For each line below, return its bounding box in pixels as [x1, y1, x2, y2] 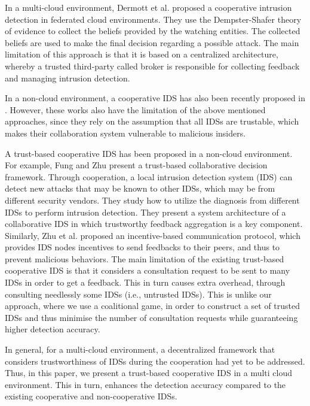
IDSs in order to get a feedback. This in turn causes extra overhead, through [5, 276, 286, 289]
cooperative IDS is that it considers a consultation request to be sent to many [5, 264, 290, 277]
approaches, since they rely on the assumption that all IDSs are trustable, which [5, 115, 299, 128]
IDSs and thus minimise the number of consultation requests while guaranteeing [5, 311, 298, 323]
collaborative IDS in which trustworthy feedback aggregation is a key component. [5, 217, 303, 230]
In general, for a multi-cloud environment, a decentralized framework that [5, 343, 275, 356]
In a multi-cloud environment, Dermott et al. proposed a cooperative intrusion [5, 1, 292, 13]
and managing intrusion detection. [5, 71, 130, 84]
